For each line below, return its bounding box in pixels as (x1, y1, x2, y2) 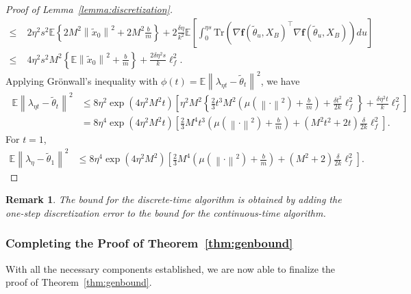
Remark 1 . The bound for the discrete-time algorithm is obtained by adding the (5, 192, 342, 206)
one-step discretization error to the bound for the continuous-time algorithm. (5, 205, 326, 219)
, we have (260, 73, 300, 88)
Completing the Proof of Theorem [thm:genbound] (5, 235, 293, 252)
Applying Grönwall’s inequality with (5, 73, 158, 88)
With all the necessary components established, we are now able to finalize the (5, 261, 336, 276)
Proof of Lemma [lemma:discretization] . (5, 2, 173, 16)
